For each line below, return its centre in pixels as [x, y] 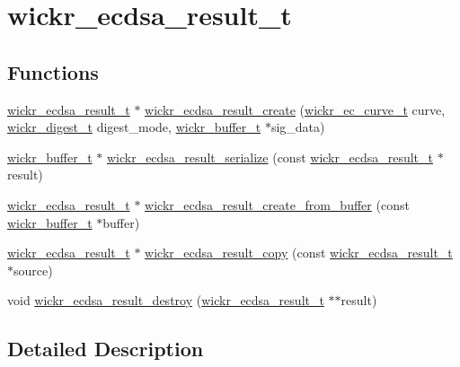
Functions [53, 71]
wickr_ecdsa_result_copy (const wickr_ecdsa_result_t [299, 253]
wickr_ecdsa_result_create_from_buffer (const [277, 204]
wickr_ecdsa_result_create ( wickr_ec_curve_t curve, [295, 109]
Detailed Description [106, 349]
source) [33, 270]
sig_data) [298, 127]
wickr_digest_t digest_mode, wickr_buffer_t [134, 127]
